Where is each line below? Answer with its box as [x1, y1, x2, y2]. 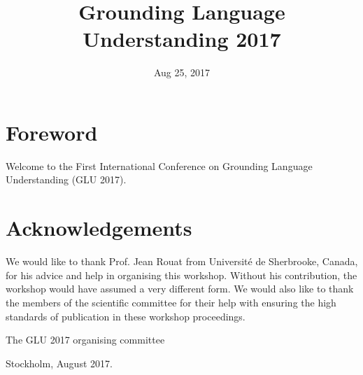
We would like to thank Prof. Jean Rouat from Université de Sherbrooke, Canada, [6, 254, 358, 269]
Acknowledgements [6, 213, 192, 242]
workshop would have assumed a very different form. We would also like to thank [6, 281, 354, 296]
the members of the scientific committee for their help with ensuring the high [6, 295, 336, 309]
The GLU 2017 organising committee [6, 332, 165, 347]
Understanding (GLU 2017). [6, 172, 127, 187]
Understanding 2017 [83, 24, 281, 53]
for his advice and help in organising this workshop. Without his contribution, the [6, 267, 357, 282]
